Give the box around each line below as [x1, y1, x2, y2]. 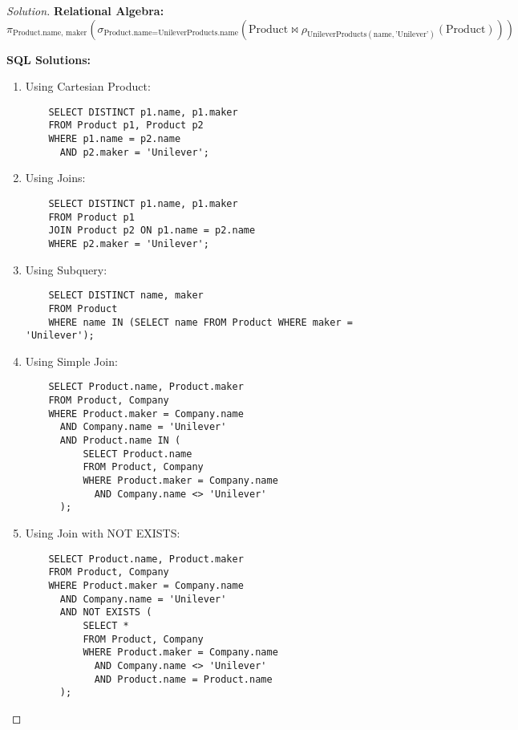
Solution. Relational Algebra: [6, 2, 164, 18]
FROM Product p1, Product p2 [48, 120, 204, 132]
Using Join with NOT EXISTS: [25, 525, 180, 541]
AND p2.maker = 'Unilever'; [59, 146, 209, 158]
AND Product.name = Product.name [94, 673, 273, 685]
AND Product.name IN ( [59, 435, 181, 447]
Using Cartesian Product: [25, 78, 151, 95]
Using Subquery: [25, 261, 107, 278]
